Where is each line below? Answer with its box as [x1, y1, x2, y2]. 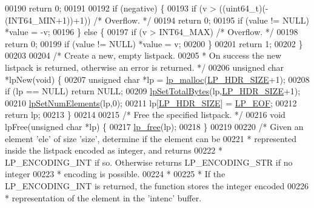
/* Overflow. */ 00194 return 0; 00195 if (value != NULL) [93, 13, 309, 26]
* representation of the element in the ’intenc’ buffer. [5, 191, 202, 204]
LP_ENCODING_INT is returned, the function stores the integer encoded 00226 [5, 179, 309, 192]
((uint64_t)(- [219, 2, 269, 14]
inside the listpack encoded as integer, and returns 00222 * [5, 144, 222, 157]
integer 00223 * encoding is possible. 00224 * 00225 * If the [5, 167, 225, 180]
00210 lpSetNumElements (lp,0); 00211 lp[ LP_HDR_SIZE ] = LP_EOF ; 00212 [5, 96, 297, 109]
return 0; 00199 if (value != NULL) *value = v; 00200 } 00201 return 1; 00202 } [5, 37, 303, 50]
